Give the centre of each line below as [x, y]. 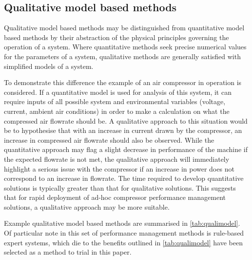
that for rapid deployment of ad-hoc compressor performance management [115, 197]
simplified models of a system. [49, 66]
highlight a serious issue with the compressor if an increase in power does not [119, 168]
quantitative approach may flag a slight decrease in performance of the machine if [126, 149]
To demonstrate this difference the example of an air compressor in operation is [123, 82]
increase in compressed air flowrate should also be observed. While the [109, 140]
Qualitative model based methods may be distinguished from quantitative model [124, 28]
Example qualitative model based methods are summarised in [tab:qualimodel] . [122, 223]
